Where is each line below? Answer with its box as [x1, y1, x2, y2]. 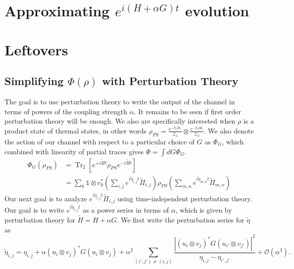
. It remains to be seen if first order [134, 106, 241, 116]
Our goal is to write [4, 205, 64, 215]
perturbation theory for [4, 214, 75, 224]
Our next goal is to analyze [4, 193, 87, 203]
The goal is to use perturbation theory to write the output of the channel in [4, 96, 235, 106]
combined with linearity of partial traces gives [4, 146, 144, 156]
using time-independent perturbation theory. [117, 193, 252, 203]
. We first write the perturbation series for [116, 214, 245, 224]
